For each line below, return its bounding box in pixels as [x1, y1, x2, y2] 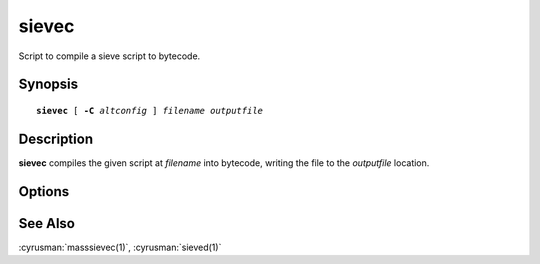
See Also [18, 215, 75, 232]
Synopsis [18, 76, 79, 93]
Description [18, 130, 94, 147]
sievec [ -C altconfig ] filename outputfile [36, 105, 264, 116]
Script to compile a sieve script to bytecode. [18, 50, 201, 62]
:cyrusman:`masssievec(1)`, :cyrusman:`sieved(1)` [18, 241, 222, 253]
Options [18, 183, 70, 200]
